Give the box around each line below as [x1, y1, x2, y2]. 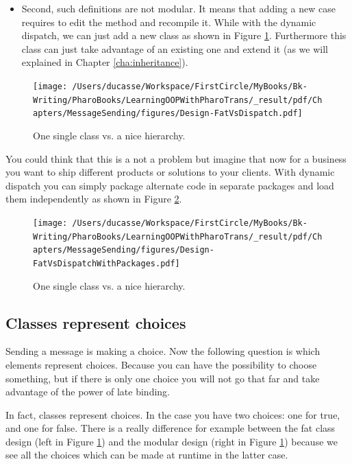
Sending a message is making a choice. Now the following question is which [5, 344, 320, 358]
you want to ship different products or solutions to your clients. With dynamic [5, 165, 335, 179]
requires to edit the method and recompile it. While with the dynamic [21, 14, 316, 29]
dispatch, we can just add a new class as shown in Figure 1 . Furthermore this [21, 28, 347, 43]
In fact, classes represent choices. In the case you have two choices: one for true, [5, 407, 340, 421]
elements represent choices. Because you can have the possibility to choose [5, 357, 317, 371]
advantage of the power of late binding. [5, 384, 171, 399]
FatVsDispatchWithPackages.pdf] [33, 258, 180, 268]
